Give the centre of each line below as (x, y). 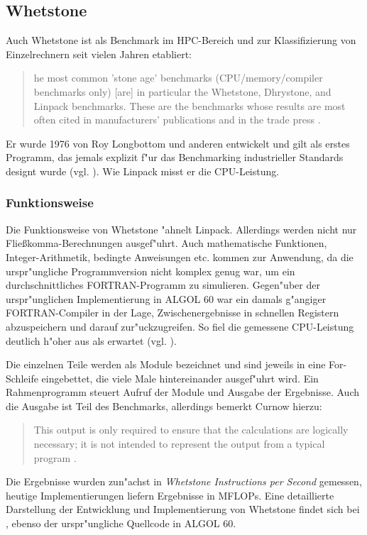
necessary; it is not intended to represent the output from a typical (179, 444)
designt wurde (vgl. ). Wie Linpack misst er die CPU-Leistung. (143, 171)
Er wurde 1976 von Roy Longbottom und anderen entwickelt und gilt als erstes (178, 143)
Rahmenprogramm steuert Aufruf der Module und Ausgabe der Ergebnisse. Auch (183, 392)
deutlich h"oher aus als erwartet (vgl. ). (91, 340)
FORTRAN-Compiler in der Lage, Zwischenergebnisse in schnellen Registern (172, 313)
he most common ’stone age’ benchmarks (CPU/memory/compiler (178, 78)
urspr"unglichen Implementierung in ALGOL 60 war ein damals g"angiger (166, 298)
